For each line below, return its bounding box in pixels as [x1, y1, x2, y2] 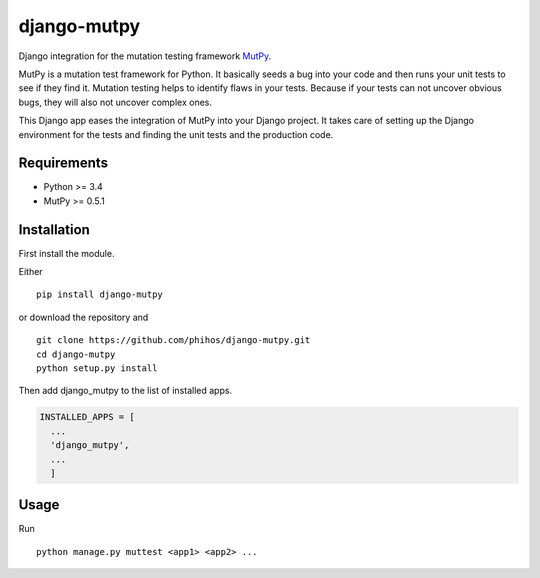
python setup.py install [36, 363, 158, 374]
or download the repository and [18, 311, 149, 323]
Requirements [18, 155, 109, 172]
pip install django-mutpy [36, 289, 164, 300]
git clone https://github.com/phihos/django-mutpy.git [36, 335, 311, 346]
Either [18, 266, 44, 278]
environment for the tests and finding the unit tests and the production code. [18, 128, 334, 140]
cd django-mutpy [36, 348, 116, 360]
